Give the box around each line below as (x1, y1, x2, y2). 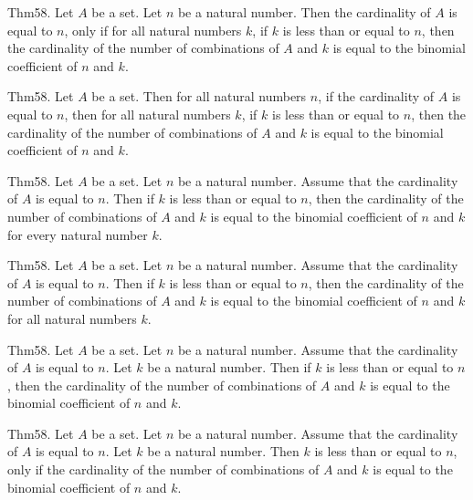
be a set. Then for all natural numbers (91, 87, 307, 106)
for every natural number (7, 224, 148, 244)
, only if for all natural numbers (64, 20, 242, 39)
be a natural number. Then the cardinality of (177, 3, 431, 21)
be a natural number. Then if (147, 358, 311, 377)
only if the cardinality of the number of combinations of (7, 460, 320, 479)
